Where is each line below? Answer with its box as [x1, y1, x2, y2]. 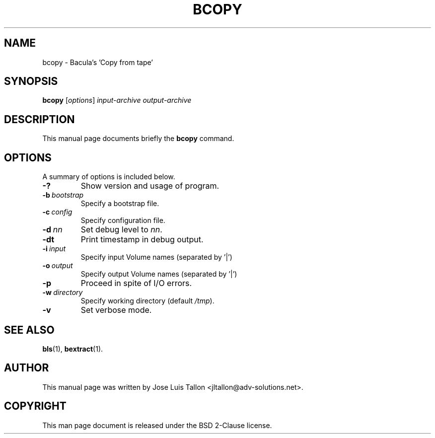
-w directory [42, 288, 83, 297]
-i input [42, 244, 66, 253]
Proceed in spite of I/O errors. [80, 278, 192, 289]
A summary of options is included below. [42, 172, 175, 181]
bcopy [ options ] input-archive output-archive [42, 96, 192, 105]
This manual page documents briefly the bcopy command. [42, 134, 234, 143]
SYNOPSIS [4, 75, 58, 88]
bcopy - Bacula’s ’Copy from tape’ [42, 58, 153, 67]
